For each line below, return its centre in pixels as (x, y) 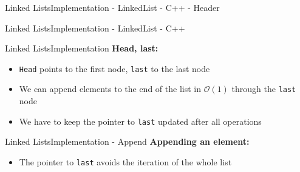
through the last (264, 89)
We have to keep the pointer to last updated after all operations (140, 121)
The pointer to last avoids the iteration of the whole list (125, 161)
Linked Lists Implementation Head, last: (82, 48)
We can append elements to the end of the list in (110, 89)
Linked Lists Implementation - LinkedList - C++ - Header (112, 7)
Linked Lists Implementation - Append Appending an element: (127, 141)
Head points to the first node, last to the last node (114, 68)
